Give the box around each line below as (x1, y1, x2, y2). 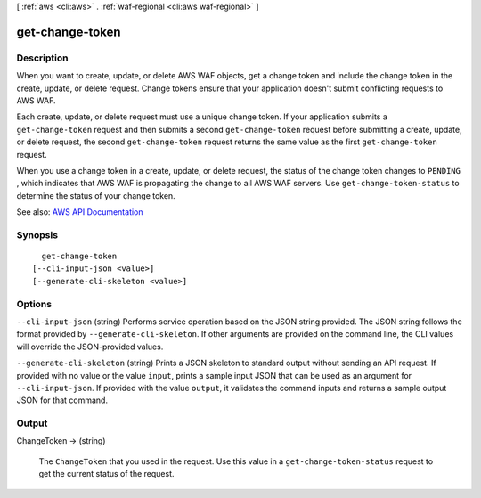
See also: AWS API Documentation (16, 207, 143, 217)
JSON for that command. (16, 395, 109, 405)
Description (16, 52, 69, 64)
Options (16, 298, 53, 310)
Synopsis (16, 228, 58, 241)
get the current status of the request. (38, 469, 175, 479)
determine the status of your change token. (16, 190, 175, 200)
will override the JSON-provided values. (16, 341, 164, 352)
